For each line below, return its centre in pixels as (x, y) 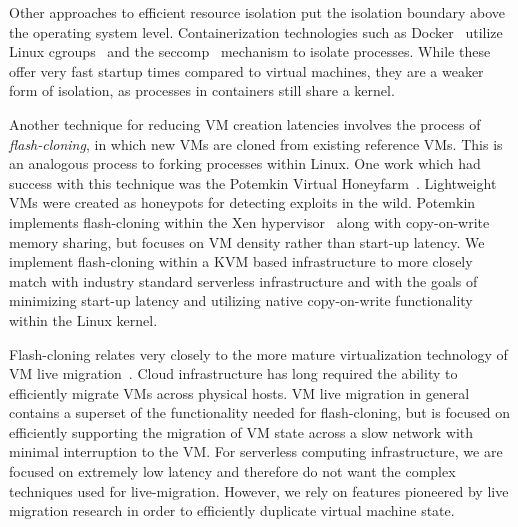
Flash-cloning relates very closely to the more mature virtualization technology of (258, 353)
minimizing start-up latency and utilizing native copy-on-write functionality (241, 300)
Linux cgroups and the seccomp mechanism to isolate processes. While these (250, 51)
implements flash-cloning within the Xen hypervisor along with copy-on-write (249, 221)
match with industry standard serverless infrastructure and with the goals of (243, 280)
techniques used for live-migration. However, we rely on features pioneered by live (259, 490)
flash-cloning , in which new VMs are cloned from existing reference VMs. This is (256, 143)
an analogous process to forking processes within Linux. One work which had (245, 163)
